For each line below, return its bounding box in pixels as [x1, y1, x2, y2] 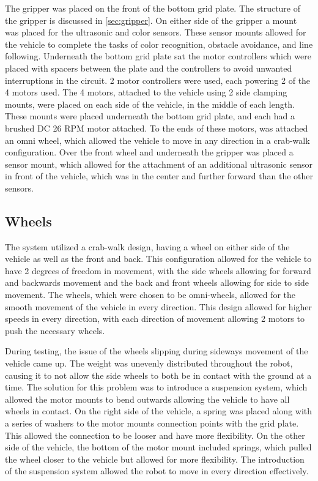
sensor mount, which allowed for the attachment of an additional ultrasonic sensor [5, 157, 312, 170]
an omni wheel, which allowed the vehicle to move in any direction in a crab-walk [5, 133, 310, 146]
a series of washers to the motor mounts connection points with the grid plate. [5, 417, 299, 430]
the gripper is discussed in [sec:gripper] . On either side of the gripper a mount [5, 13, 297, 26]
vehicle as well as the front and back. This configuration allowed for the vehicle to [5, 252, 312, 265]
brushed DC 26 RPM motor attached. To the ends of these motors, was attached [5, 121, 308, 134]
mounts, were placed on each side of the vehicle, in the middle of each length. [5, 97, 295, 110]
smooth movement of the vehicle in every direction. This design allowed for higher [5, 300, 312, 313]
